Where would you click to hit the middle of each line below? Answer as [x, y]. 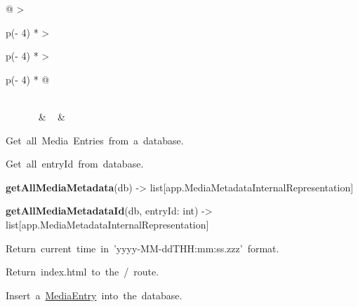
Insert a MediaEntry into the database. [94, 295]
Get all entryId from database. [75, 164]
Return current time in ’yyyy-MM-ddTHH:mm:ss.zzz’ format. [142, 248]
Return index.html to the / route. [82, 272]
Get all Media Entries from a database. [95, 140]
